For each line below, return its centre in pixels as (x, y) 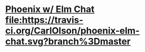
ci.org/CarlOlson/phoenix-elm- (72, 31)
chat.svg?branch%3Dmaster (68, 42)
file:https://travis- (44, 20)
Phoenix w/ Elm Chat (50, 9)
